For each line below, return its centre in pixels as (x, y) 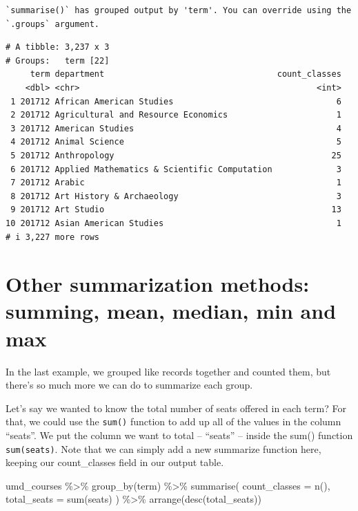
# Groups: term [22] (58, 61)
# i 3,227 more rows (53, 237)
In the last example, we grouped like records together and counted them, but (168, 371)
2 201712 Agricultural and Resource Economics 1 (176, 115)
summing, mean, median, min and (171, 311)
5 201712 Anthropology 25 (176, 155)
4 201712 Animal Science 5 (176, 142)
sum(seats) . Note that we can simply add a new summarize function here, (163, 448)
